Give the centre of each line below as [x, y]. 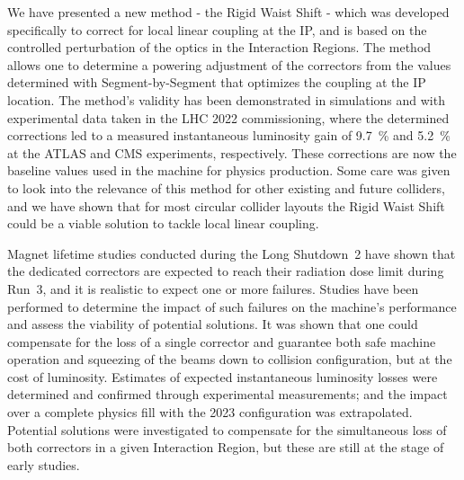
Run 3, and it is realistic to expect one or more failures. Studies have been [213, 288]
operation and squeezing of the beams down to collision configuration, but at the [230, 359]
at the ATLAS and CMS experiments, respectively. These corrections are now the [232, 152]
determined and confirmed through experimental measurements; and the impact [228, 394]
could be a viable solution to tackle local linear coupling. [163, 223]
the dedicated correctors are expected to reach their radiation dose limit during [226, 271]
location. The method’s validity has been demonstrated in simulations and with [226, 99]
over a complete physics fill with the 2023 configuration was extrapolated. [210, 412]
